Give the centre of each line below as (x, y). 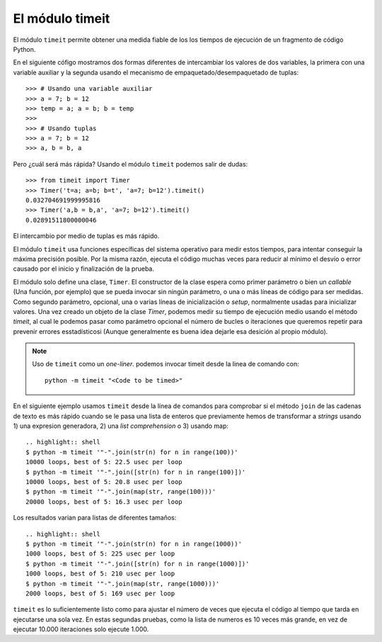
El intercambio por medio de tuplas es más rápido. (86, 236)
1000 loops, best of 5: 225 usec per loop (100, 554)
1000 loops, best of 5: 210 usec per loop (100, 574)
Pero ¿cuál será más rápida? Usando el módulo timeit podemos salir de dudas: (131, 164)
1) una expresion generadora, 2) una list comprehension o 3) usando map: (121, 426)
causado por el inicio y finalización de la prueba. (84, 269)
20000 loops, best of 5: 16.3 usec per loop (104, 502)
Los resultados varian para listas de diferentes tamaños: (95, 518)
